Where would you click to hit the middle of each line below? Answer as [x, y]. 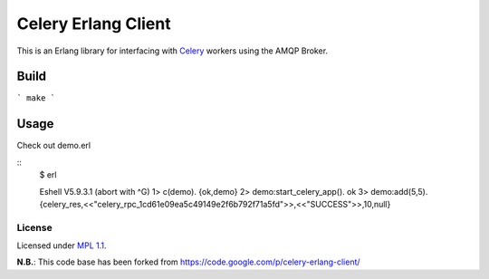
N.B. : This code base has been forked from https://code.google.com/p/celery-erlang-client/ [189, 262]
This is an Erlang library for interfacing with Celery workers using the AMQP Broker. [173, 51]
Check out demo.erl [53, 146]
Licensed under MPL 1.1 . [62, 245]
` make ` [36, 98]
